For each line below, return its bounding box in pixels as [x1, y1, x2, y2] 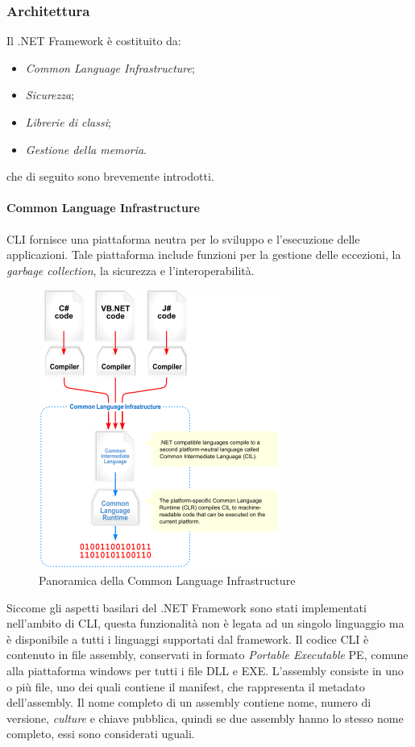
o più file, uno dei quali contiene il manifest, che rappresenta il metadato [6, 678, 365, 695]
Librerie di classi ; [25, 114, 111, 130]
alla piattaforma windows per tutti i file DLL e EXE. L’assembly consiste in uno [6, 661, 404, 678]
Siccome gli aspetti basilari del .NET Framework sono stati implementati [6, 599, 367, 616]
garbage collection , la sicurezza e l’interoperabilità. [6, 261, 255, 278]
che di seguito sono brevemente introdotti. [6, 168, 214, 185]
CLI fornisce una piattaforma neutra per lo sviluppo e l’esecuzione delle [6, 230, 360, 247]
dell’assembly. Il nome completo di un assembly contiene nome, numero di [6, 694, 371, 711]
